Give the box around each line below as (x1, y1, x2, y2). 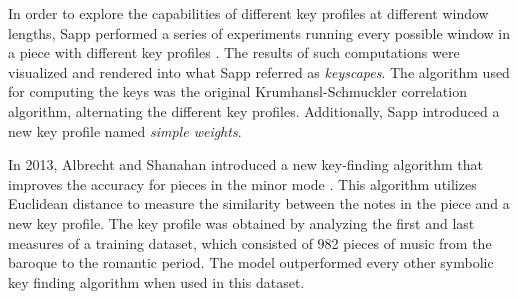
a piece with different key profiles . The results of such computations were (8, 42, 460, 63)
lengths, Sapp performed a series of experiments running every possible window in (8, 22, 510, 43)
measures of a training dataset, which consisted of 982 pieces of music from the (8, 232, 492, 253)
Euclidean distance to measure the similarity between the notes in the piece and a (8, 193, 510, 214)
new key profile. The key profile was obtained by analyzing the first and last (8, 212, 475, 233)
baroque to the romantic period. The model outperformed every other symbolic (8, 252, 494, 273)
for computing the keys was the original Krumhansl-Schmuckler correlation (8, 81, 467, 102)
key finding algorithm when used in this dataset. (8, 271, 305, 292)
